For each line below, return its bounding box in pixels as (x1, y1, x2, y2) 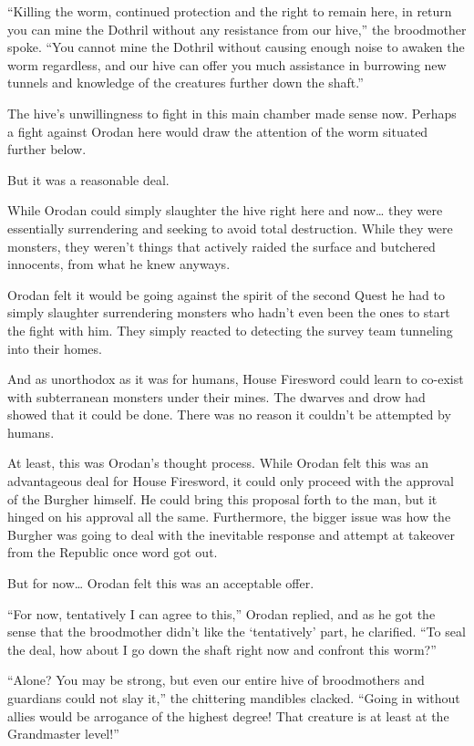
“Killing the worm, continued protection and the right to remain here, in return (7, 2, 452, 20)
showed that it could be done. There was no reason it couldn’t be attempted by (7, 405, 451, 424)
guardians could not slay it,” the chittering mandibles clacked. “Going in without (7, 689, 460, 707)
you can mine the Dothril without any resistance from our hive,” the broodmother (7, 19, 467, 38)
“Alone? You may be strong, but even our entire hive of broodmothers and (7, 670, 425, 689)
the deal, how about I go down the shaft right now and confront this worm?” (7, 639, 437, 658)
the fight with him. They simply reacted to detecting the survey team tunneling (7, 320, 453, 339)
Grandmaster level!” (7, 724, 119, 743)
